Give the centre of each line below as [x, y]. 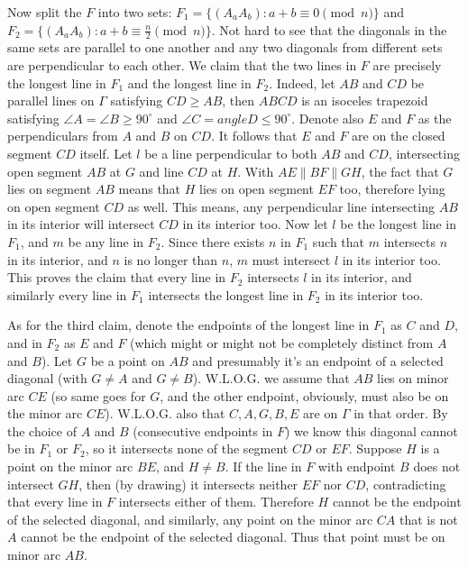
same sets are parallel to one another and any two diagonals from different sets [225, 47]
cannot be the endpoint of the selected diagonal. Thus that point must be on [233, 537]
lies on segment [50, 189]
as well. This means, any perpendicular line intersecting [281, 206]
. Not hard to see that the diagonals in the [329, 29]
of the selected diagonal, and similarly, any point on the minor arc [190, 519]
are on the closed [399, 136]
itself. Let [106, 153]
